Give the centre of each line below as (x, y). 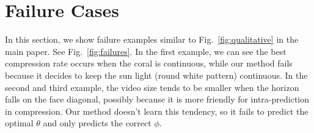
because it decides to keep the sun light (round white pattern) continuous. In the (156, 75)
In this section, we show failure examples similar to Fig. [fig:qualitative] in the (152, 39)
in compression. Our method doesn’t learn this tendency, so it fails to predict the (157, 111)
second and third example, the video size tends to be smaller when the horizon (152, 87)
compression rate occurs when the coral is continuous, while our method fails (149, 63)
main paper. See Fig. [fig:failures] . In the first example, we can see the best (146, 51)
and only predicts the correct (97, 123)
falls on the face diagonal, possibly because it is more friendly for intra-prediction (157, 99)
